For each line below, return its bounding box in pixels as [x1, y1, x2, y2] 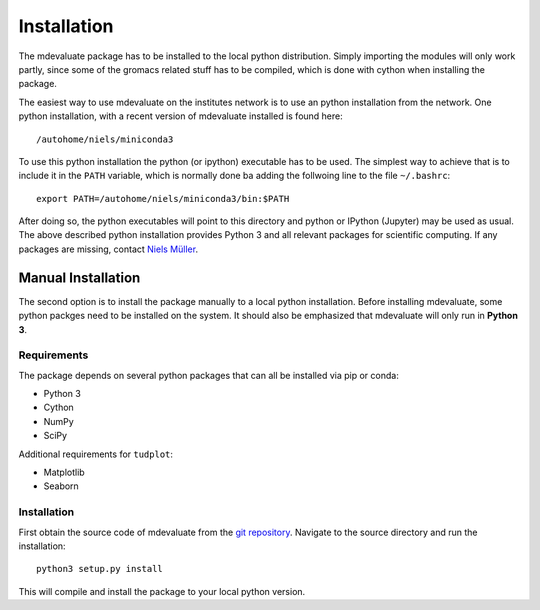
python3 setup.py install [36, 563, 164, 575]
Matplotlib [43, 466, 85, 479]
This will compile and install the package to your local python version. [18, 585, 306, 597]
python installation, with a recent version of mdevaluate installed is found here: [18, 110, 344, 122]
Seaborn [43, 480, 79, 492]
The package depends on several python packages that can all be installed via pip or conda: [18, 369, 399, 381]
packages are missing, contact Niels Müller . [18, 243, 199, 255]
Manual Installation [18, 269, 141, 286]
